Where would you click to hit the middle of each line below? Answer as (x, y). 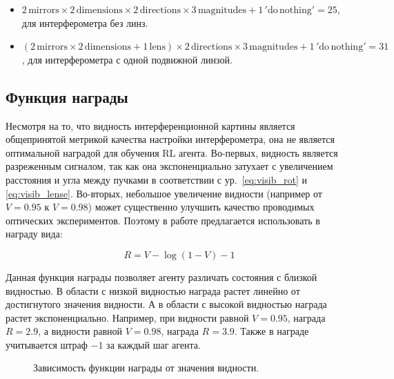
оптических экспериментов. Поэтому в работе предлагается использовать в (163, 220)
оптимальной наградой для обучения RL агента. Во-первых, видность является (172, 152)
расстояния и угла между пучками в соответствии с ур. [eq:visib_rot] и (156, 179)
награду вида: (34, 234)
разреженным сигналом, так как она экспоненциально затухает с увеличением (169, 166)
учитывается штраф (47, 344)
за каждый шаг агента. (154, 344)
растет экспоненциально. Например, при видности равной (127, 317)
